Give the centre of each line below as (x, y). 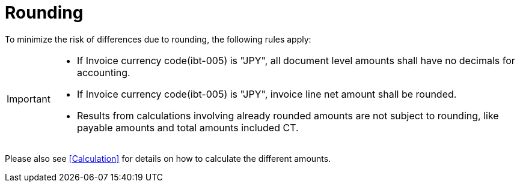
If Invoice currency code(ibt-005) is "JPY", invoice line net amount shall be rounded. (267, 94)
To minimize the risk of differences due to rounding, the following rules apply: (158, 39)
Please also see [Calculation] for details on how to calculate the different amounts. (168, 158)
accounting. (103, 72)
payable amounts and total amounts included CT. (188, 127)
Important (29, 99)
